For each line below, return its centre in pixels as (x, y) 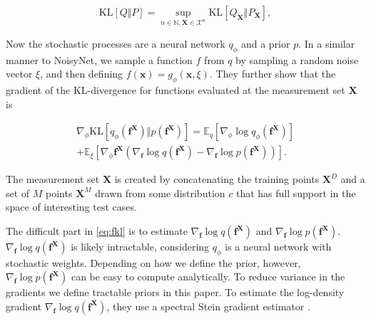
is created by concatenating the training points (217, 179)
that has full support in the (296, 193)
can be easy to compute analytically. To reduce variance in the (208, 277)
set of (18, 193)
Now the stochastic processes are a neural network (116, 43)
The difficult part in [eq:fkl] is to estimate (97, 231)
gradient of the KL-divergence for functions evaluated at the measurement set (176, 89)
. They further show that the (273, 74)
